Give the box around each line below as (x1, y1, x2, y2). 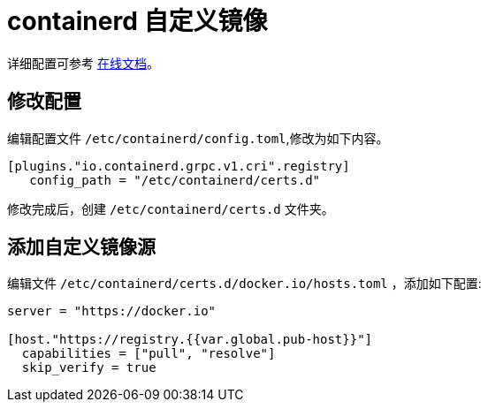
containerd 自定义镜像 (7, 6, 268, 36)
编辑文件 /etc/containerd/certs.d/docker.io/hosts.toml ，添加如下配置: (7, 276, 482, 292)
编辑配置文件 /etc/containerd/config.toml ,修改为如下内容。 (7, 130, 389, 146)
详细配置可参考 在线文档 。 (7, 55, 159, 71)
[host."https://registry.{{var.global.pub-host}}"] (7, 332, 373, 347)
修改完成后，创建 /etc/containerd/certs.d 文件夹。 (7, 201, 334, 216)
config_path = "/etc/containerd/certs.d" (29, 172, 321, 187)
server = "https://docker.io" (7, 304, 217, 319)
